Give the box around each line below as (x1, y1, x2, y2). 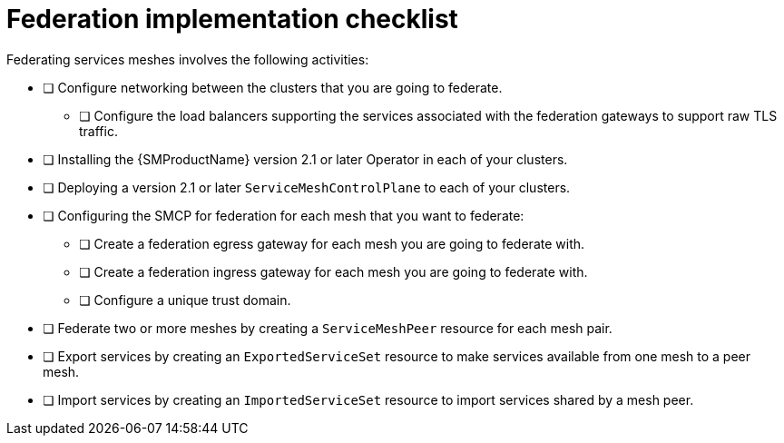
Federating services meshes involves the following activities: (6, 51, 369, 67)
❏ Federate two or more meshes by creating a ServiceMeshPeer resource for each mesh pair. (43, 320, 612, 336)
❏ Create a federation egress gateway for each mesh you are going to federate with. (79, 235, 585, 251)
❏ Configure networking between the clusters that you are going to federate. (43, 79, 503, 95)
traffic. (79, 123, 118, 139)
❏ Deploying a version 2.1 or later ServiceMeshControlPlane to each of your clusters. (43, 179, 571, 195)
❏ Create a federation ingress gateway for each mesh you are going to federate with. (79, 263, 588, 280)
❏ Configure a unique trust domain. (79, 291, 291, 308)
